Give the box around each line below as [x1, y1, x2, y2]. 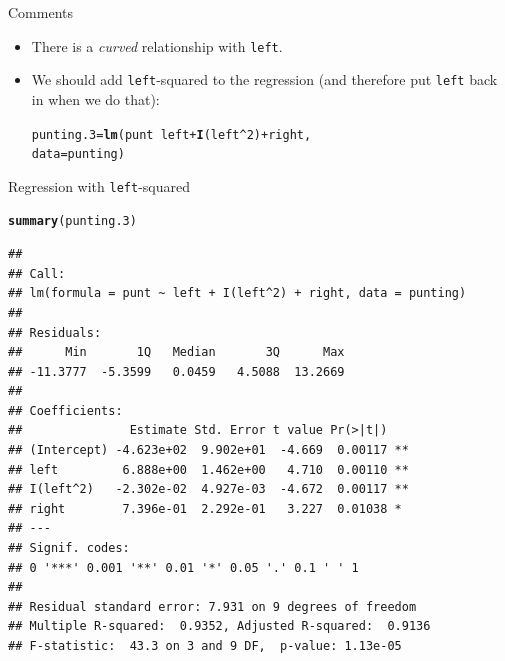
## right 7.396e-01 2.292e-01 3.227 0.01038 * [8, 501, 402, 516]
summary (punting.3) [8, 214, 137, 229]
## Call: [8, 266, 66, 281]
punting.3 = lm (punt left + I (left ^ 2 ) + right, [31, 127, 312, 142]
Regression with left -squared [8, 175, 190, 196]
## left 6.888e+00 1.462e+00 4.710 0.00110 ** [8, 462, 409, 477]
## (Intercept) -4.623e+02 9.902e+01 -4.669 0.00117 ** [8, 443, 409, 458]
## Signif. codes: [8, 541, 130, 556]
